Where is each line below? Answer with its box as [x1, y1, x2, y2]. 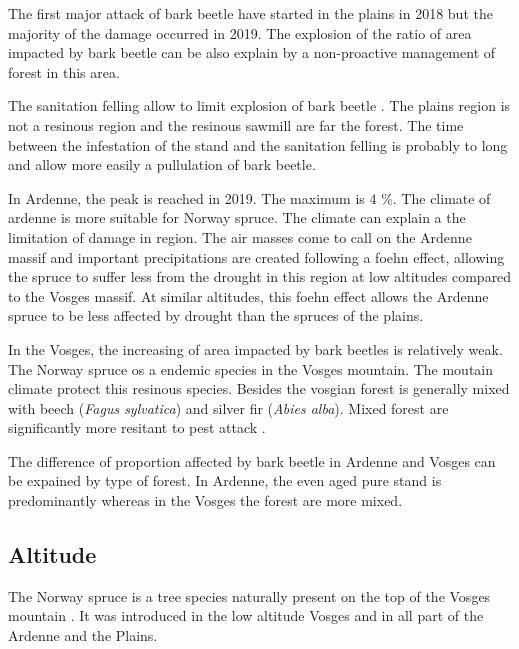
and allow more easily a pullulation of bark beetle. [8, 154, 316, 175]
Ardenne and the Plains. [8, 625, 158, 646]
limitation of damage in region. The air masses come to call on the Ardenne [8, 226, 472, 247]
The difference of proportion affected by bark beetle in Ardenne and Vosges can [8, 450, 496, 471]
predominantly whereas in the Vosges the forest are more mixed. [8, 490, 403, 511]
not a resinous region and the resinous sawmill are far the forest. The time [8, 114, 464, 135]
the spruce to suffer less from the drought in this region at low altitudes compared [8, 266, 512, 287]
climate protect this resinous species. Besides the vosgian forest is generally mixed [8, 378, 510, 399]
